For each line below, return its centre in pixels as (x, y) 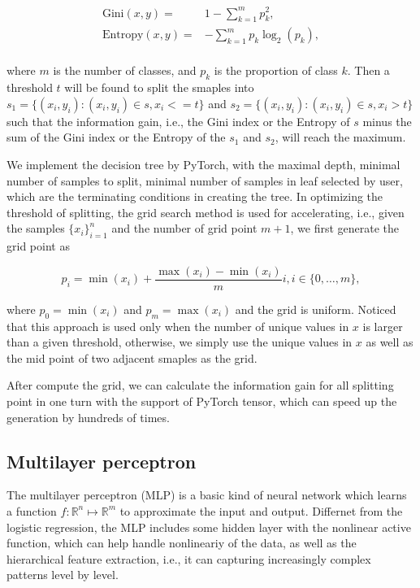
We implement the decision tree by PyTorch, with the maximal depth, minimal (204, 164)
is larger (383, 326)
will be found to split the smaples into (159, 87)
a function (32, 510)
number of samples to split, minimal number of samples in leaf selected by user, (205, 180)
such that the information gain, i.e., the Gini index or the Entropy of (178, 121)
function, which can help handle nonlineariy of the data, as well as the (182, 543)
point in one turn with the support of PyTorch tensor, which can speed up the (202, 401)
